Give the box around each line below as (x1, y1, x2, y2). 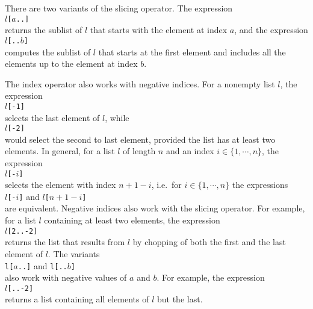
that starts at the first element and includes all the (98, 45, 286, 58)
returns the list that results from (5, 236, 125, 248)
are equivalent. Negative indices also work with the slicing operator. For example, (5, 202, 305, 214)
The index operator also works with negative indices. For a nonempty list (5, 77, 275, 90)
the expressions (232, 178, 288, 191)
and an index (166, 145, 214, 157)
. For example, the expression (156, 271, 265, 284)
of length (123, 145, 156, 157)
